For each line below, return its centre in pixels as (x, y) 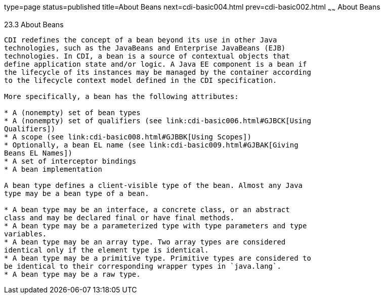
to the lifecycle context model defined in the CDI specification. (141, 80)
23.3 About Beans (34, 24)
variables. (26, 234)
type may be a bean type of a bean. (77, 193)
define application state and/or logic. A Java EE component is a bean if (156, 64)
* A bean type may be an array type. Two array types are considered (145, 242)
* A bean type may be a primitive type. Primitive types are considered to (158, 258)
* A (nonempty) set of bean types (72, 112)
